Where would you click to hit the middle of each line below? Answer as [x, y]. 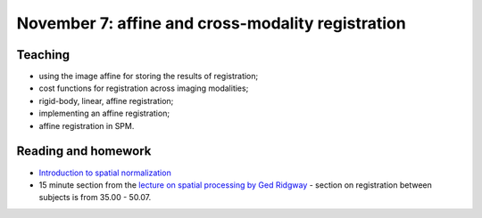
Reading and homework [84, 151]
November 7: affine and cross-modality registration [211, 23]
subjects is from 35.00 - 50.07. [95, 198]
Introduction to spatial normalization [105, 173]
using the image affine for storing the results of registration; [149, 77]
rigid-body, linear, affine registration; [106, 101]
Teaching [43, 55]
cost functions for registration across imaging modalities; [144, 88]
